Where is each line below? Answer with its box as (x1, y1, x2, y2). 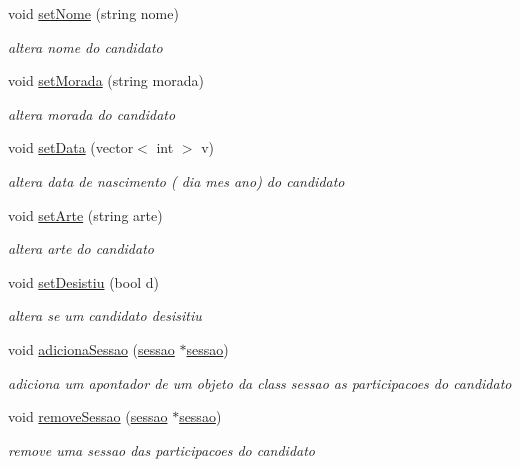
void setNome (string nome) (8, 3, 179, 23)
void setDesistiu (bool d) (8, 271, 159, 292)
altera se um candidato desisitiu (8, 305, 202, 326)
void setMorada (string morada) (8, 70, 204, 91)
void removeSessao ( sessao (8, 406, 168, 427)
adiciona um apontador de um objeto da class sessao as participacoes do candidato (8, 372, 512, 393)
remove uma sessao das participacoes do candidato (8, 439, 316, 460)
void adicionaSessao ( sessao (8, 338, 175, 359)
